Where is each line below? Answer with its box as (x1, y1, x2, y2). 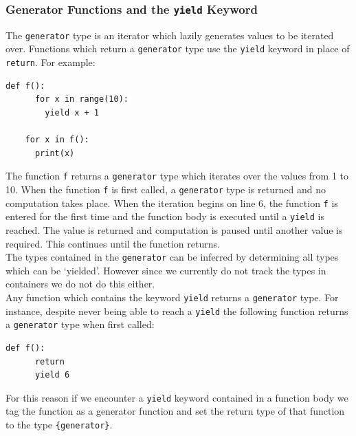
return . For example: (5, 55, 96, 69)
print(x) (34, 148, 75, 158)
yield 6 (34, 370, 70, 380)
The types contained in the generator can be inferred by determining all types (5, 250, 339, 264)
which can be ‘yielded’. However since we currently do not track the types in (5, 263, 326, 277)
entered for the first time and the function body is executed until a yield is (5, 209, 324, 224)
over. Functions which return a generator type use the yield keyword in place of (5, 41, 350, 56)
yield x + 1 (45, 107, 100, 118)
